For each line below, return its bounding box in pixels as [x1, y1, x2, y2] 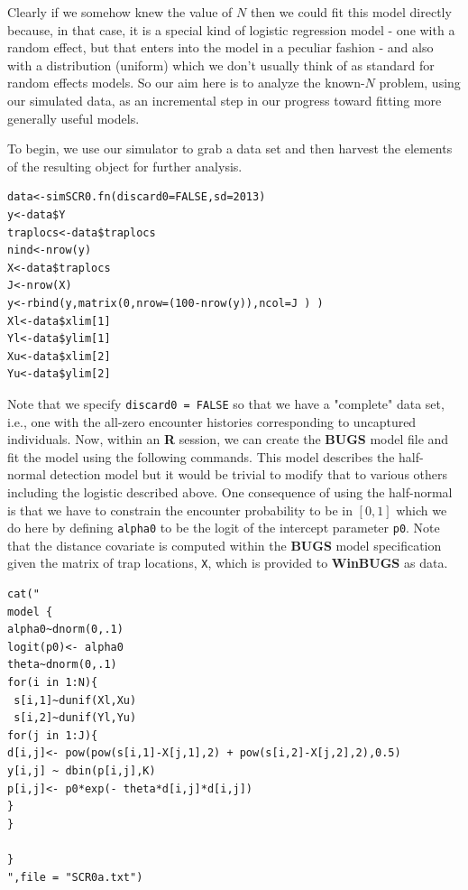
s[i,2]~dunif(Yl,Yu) [14, 711, 137, 725]
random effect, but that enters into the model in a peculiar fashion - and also [7, 38, 434, 57]
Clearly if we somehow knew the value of [7, 3, 233, 21]
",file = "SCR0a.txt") [7, 870, 143, 884]
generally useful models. [7, 108, 140, 127]
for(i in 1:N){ [7, 675, 98, 689]
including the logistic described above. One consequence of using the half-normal [7, 482, 453, 501]
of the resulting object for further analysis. [7, 156, 243, 175]
